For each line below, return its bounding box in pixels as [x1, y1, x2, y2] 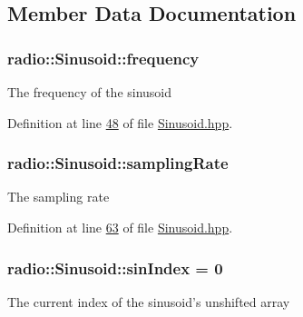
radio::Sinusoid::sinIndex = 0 [7, 256, 223, 279]
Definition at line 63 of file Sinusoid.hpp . [7, 218, 233, 236]
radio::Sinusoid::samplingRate [7, 152, 229, 174]
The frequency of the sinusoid [7, 83, 172, 101]
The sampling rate [7, 187, 110, 206]
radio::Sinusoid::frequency [7, 46, 200, 69]
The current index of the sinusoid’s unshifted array [7, 292, 290, 311]
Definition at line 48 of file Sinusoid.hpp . [7, 113, 233, 132]
